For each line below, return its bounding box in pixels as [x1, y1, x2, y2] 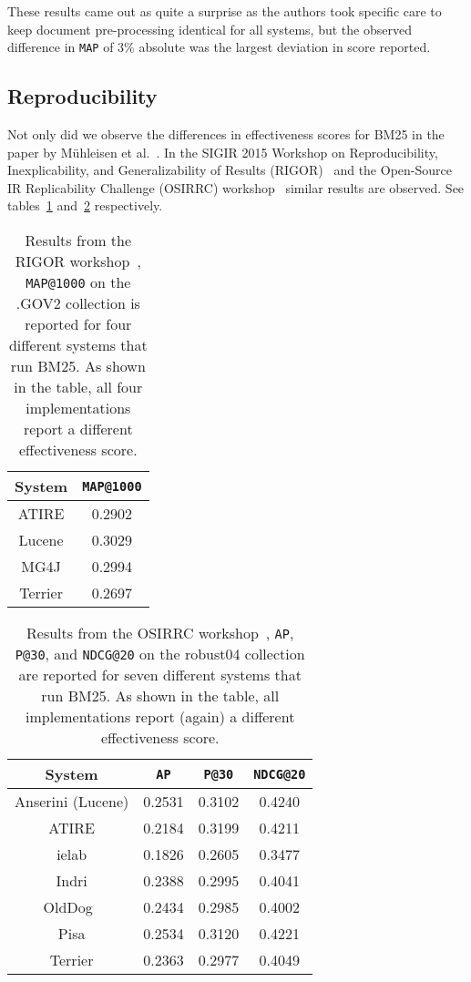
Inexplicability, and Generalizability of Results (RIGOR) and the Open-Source [7, 160, 452, 179]
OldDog [43, 896, 93, 918]
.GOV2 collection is [15, 292, 140, 314]
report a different [23, 418, 133, 440]
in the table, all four [14, 376, 143, 398]
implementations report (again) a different [26, 706, 295, 728]
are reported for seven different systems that [18, 664, 302, 686]
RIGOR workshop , [15, 251, 141, 272]
